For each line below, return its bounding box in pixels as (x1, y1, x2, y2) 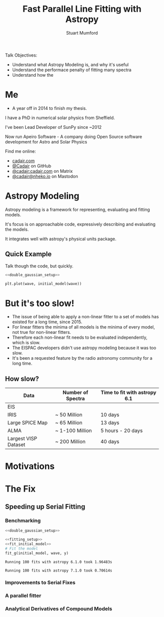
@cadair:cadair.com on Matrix (12, 168, 73, 174)
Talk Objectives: (5, 52, 38, 58)
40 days (100, 438, 120, 445)
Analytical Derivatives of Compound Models (5, 605, 112, 612)
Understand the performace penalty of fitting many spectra (12, 67, 132, 73)
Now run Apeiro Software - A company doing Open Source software (5, 133, 143, 140)
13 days (100, 419, 120, 426)
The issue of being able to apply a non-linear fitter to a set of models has (12, 314, 159, 320)
